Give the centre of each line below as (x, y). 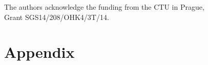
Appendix (39, 52)
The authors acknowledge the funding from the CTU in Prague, (104, 7)
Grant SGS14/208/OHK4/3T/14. (57, 17)
